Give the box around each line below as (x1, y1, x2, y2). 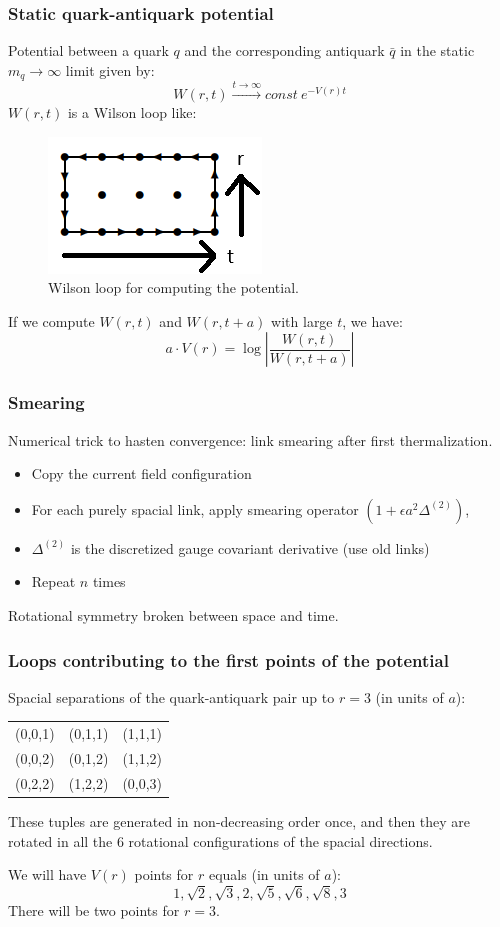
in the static (400, 40, 475, 61)
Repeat (31, 571, 76, 592)
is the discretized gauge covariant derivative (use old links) (70, 537, 430, 558)
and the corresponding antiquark (184, 40, 385, 61)
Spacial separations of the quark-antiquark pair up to (8, 686, 335, 707)
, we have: (342, 310, 403, 331)
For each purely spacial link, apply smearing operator (31, 498, 359, 519)
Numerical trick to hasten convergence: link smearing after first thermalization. (8, 429, 493, 450)
